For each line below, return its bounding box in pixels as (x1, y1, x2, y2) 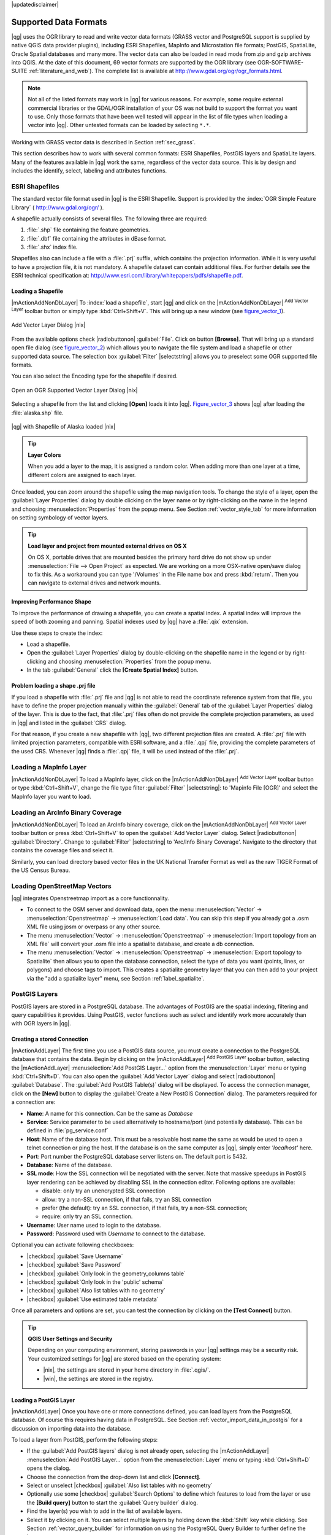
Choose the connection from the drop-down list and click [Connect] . (26, 1473, 200, 1480)
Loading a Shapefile (11, 287, 64, 295)
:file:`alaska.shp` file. (11, 409, 64, 416)
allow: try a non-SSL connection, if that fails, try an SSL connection (42, 1195, 211, 1203)
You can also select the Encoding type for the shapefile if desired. (11, 372, 178, 380)
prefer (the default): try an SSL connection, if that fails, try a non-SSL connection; (42, 1204, 248, 1211)
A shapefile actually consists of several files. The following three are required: (11, 215, 208, 222)
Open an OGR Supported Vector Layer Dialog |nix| (11, 386, 138, 394)
